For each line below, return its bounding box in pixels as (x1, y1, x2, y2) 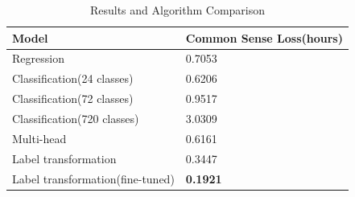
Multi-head (12, 129, 67, 146)
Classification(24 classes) (12, 70, 134, 87)
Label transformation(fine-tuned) (12, 170, 175, 187)
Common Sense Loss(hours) (185, 29, 343, 46)
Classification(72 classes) (12, 90, 134, 107)
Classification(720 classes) (12, 109, 139, 126)
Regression (12, 50, 64, 67)
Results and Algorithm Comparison (89, 2, 266, 18)
